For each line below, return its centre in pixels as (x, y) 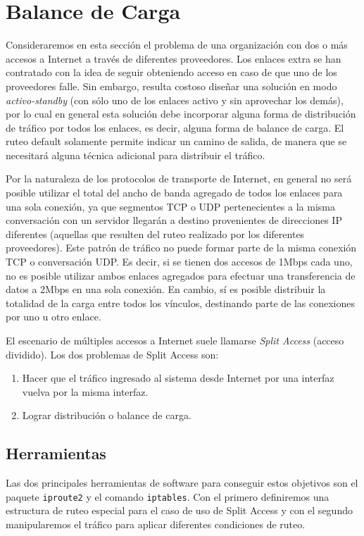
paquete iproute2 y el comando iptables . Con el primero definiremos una (168, 496)
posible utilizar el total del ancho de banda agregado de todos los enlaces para (174, 193)
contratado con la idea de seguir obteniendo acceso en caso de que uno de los (171, 72)
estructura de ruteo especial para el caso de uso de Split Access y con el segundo (179, 510)
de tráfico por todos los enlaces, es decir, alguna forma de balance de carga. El (175, 127)
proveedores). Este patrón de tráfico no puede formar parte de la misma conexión (181, 248)
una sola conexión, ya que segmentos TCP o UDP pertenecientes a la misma (170, 206)
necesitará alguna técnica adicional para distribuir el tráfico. (136, 155)
